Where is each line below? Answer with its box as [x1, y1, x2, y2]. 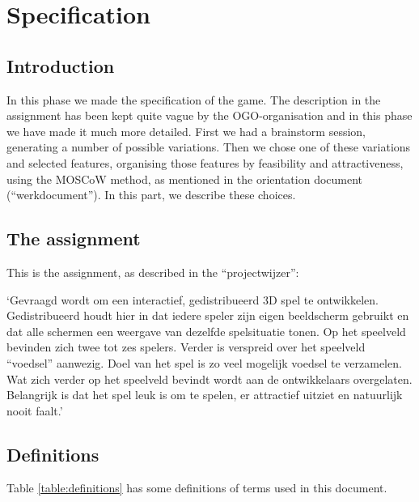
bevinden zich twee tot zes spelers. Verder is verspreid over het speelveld [6, 338, 366, 355]
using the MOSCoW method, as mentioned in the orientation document [6, 170, 363, 187]
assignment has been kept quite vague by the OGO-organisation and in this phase [6, 107, 413, 124]
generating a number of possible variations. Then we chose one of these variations [6, 138, 411, 155]
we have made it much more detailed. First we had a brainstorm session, [6, 122, 366, 139]
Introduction [6, 53, 115, 78]
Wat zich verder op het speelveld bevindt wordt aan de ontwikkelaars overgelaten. [6, 370, 413, 387]
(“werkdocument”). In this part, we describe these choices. [6, 186, 296, 203]
